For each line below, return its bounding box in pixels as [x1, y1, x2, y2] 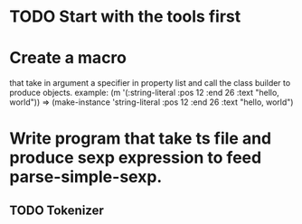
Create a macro [9, 48, 127, 69]
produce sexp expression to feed [9, 147, 262, 168]
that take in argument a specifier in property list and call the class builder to [9, 78, 291, 89]
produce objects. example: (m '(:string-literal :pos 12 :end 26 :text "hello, [9, 88, 280, 98]
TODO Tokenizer [9, 202, 104, 218]
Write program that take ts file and [9, 128, 272, 149]
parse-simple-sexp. [9, 167, 163, 187]
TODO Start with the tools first [9, 6, 241, 27]
